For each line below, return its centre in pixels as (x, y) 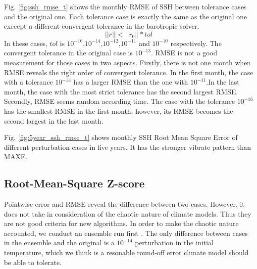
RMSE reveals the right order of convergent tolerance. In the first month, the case (128, 72)
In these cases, (26, 43)
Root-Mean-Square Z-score (75, 183)
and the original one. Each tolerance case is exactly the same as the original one (126, 16)
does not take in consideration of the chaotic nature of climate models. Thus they (128, 213)
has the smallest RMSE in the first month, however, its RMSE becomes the (119, 111)
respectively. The (196, 43)
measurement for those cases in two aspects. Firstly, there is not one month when (128, 62)
